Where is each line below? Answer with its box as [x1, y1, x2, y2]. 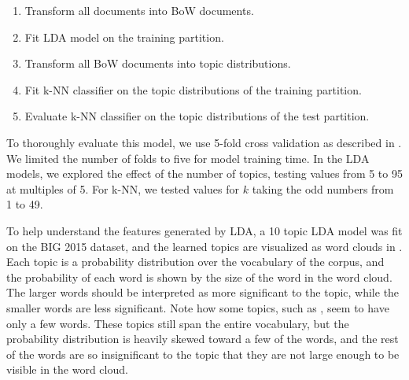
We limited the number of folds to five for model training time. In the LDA [6, 149, 370, 166]
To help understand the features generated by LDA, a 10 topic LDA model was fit [6, 222, 403, 238]
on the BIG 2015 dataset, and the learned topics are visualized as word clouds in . [6, 238, 403, 254]
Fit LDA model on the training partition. [24, 28, 224, 45]
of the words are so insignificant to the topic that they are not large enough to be [6, 345, 400, 362]
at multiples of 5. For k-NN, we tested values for [6, 180, 240, 197]
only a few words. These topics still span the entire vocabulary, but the [6, 315, 349, 331]
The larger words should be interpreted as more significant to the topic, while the [6, 284, 400, 301]
